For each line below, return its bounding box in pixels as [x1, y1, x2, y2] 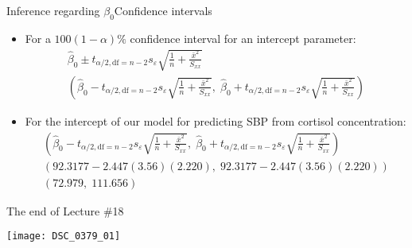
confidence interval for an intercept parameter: [130, 29, 356, 46]
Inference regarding [6, 2, 100, 18]
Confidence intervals [114, 2, 212, 18]
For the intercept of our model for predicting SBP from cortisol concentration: [25, 113, 406, 129]
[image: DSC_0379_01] [6, 231, 121, 242]
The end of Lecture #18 [6, 202, 124, 219]
